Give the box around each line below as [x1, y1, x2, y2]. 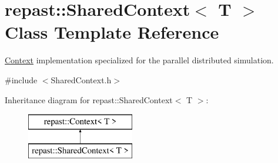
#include [5, 73, 38, 86]
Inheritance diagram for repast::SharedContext [5, 93, 173, 106]
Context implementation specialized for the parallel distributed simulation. [5, 54, 274, 66]
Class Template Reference [5, 20, 219, 44]
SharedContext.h [51, 73, 112, 86]
